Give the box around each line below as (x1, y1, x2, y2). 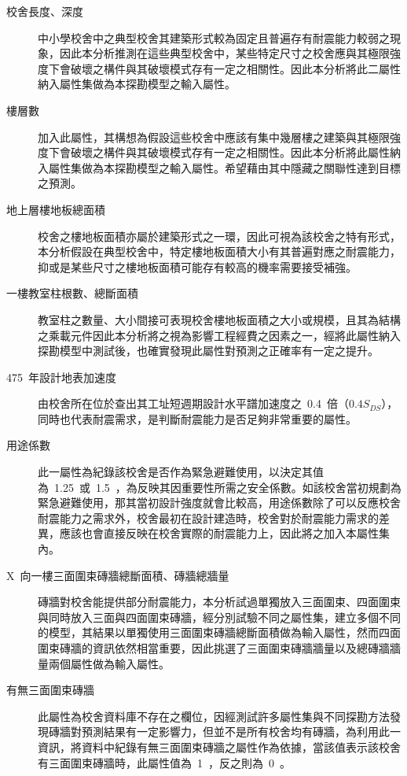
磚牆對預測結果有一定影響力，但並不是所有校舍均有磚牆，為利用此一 (48, 723, 401, 740)
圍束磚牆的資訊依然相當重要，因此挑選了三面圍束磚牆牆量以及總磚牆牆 (38, 640, 401, 656)
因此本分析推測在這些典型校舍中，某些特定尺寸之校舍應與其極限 (59, 45, 390, 61)
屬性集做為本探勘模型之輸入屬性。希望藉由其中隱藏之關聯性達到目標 (48, 159, 401, 176)
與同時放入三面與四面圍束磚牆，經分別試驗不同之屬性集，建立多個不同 (38, 608, 401, 625)
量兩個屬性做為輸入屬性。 (38, 655, 170, 671)
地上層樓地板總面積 (6, 201, 105, 217)
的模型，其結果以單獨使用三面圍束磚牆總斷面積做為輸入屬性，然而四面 (38, 624, 401, 641)
